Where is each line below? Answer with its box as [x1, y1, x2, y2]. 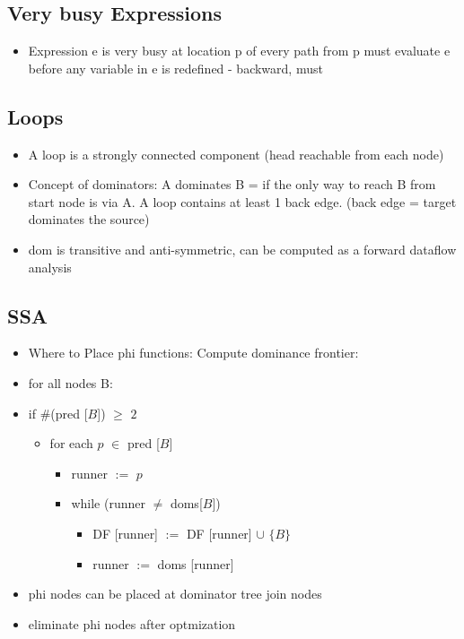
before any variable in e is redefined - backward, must [28, 58, 323, 77]
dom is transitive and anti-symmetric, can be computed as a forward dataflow [28, 239, 457, 258]
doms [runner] [157, 554, 234, 573]
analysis [28, 257, 72, 276]
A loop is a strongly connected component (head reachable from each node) [28, 144, 444, 163]
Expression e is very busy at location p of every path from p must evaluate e [28, 41, 451, 60]
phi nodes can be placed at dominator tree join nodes [28, 584, 322, 603]
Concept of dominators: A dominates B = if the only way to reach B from [28, 175, 436, 194]
